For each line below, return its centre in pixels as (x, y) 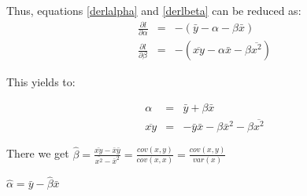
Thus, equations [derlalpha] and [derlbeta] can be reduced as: (154, 10)
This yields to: (41, 82)
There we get (38, 153)
